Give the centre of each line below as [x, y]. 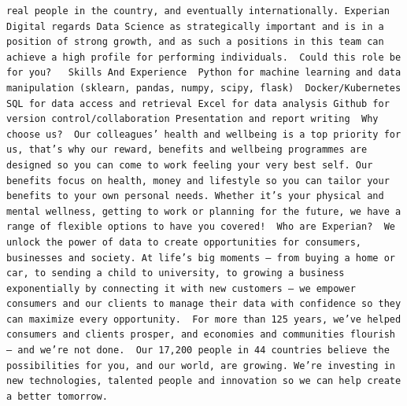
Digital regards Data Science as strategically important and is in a [195, 26]
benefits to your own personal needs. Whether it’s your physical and [195, 196]
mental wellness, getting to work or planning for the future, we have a [204, 211]
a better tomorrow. [57, 396]
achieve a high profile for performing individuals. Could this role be [204, 57]
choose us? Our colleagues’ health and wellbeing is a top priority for [204, 134]
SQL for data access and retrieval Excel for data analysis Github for [198, 103]
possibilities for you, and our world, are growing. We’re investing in [201, 365]
